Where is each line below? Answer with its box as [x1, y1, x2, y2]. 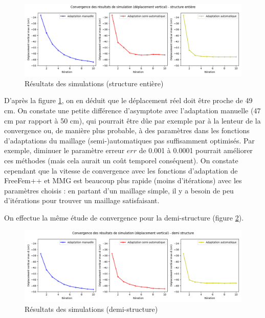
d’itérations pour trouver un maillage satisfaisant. [4, 195, 160, 206]
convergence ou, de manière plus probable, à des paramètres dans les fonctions [4, 125, 250, 136]
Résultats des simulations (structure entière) [25, 78, 164, 88]
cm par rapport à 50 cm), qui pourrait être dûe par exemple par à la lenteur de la [4, 115, 261, 126]
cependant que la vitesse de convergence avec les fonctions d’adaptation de [4, 165, 238, 176]
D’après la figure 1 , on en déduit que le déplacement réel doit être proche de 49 [4, 95, 253, 106]
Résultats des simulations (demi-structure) [25, 304, 158, 314]
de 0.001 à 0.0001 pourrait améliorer [139, 145, 253, 156]
